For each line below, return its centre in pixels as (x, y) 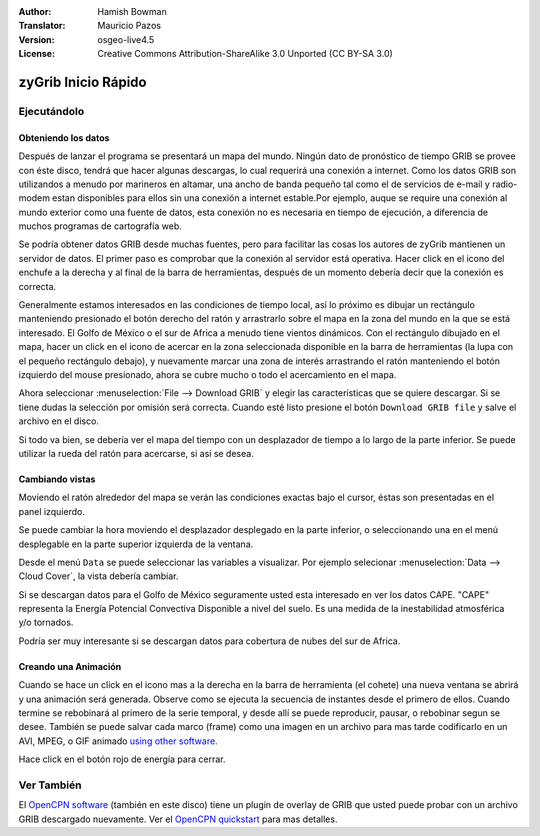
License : (36, 54)
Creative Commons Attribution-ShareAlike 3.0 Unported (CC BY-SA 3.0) (245, 54)
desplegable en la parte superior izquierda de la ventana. (136, 544)
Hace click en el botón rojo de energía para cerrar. (122, 759)
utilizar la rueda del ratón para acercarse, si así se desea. (136, 453)
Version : (36, 39)
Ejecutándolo (51, 111)
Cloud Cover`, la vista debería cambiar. (98, 576)
